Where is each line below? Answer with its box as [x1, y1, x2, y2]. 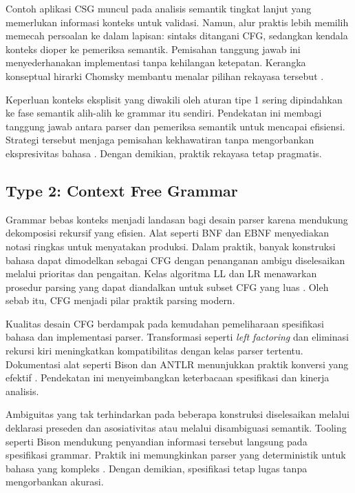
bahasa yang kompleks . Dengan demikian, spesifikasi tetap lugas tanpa [6, 461, 308, 475]
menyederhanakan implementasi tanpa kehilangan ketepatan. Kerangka [6, 55, 306, 70]
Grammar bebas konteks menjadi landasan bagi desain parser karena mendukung [6, 212, 348, 226]
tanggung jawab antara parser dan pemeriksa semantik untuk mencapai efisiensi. [6, 119, 345, 133]
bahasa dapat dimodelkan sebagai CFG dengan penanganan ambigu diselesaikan [6, 252, 345, 267]
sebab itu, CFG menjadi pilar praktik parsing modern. [6, 293, 235, 308]
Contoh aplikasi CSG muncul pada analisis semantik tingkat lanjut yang [6, 1, 312, 15]
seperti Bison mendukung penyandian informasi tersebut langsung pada [6, 434, 308, 448]
